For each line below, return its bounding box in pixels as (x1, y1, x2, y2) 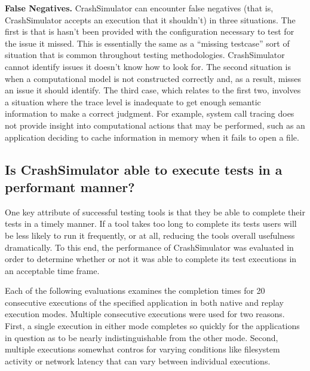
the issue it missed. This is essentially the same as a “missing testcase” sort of (5, 37, 290, 49)
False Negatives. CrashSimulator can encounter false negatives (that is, (5, 2, 274, 14)
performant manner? (5, 177, 135, 196)
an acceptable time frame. (5, 264, 100, 276)
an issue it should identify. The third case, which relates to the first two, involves (5, 84, 301, 96)
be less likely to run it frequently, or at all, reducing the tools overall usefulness (5, 229, 295, 241)
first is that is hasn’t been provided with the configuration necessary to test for (5, 25, 294, 38)
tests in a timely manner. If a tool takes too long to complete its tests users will (5, 217, 297, 230)
